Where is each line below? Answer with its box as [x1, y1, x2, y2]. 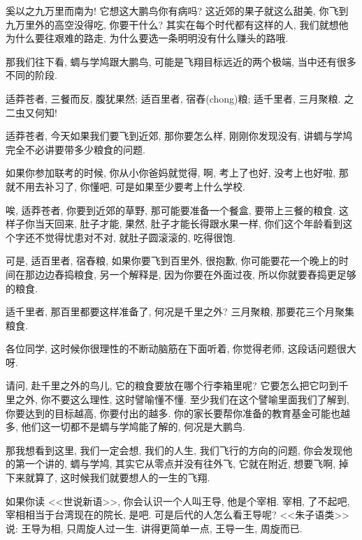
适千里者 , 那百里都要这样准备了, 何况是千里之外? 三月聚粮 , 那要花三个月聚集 [6, 304, 354, 319]
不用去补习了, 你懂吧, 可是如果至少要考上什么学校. [15, 179, 245, 193]
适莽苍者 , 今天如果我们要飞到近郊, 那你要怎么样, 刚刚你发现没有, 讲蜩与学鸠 [6, 128, 353, 143]
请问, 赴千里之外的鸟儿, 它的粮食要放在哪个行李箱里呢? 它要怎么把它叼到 [6, 378, 339, 393]
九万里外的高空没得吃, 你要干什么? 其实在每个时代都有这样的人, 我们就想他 [6, 17, 349, 31]
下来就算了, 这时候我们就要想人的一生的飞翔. [6, 470, 210, 485]
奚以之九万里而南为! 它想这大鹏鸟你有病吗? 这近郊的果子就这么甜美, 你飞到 [6, 3, 349, 17]
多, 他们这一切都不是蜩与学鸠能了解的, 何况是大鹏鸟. [6, 419, 245, 434]
